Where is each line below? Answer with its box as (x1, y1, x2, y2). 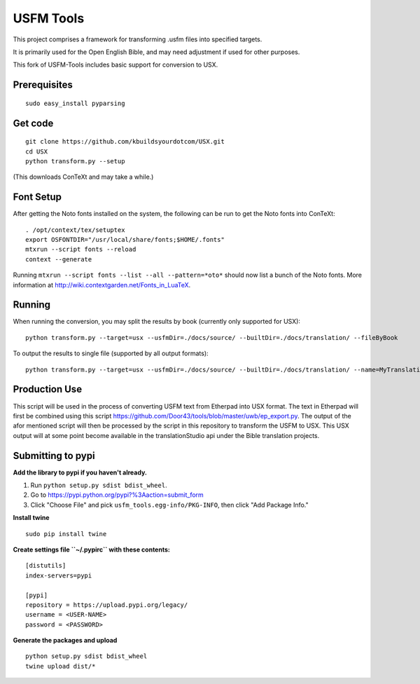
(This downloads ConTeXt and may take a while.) (13, 172, 154, 182)
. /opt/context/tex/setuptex (25, 226, 125, 234)
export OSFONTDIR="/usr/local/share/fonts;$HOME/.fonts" (25, 235, 225, 243)
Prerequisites (13, 79, 73, 91)
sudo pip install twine (25, 530, 107, 538)
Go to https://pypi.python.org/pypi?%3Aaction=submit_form (30, 491, 204, 499)
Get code (13, 117, 54, 129)
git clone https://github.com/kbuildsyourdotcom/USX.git (25, 137, 225, 146)
